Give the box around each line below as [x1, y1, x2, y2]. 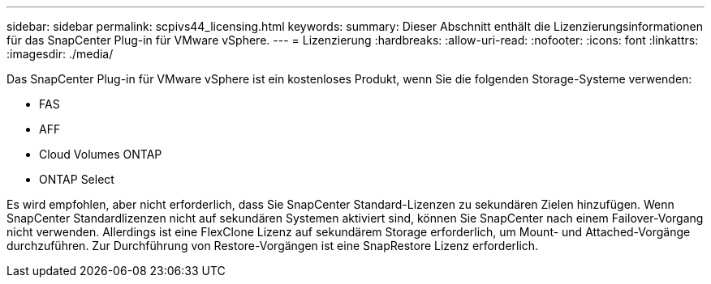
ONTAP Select [39, 172, 114, 186]
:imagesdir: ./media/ [6, 47, 114, 61]
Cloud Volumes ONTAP [39, 147, 162, 161]
